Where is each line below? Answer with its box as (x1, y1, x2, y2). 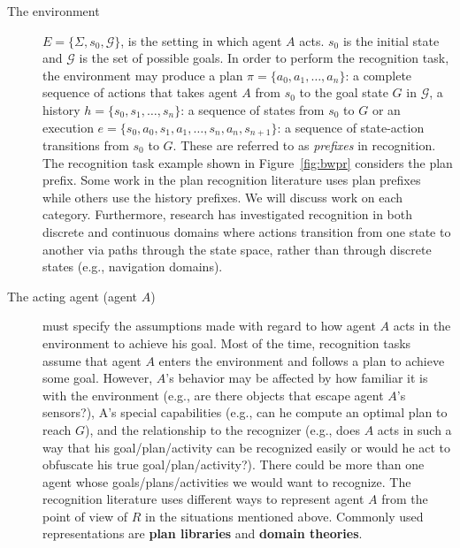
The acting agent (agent (7, 286, 137, 305)
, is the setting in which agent (120, 31, 282, 49)
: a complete (345, 65, 412, 84)
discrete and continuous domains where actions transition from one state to (42, 222, 451, 240)
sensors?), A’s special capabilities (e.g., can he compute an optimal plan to (42, 403, 448, 422)
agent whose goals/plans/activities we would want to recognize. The (42, 472, 411, 491)
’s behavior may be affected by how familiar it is (165, 369, 428, 387)
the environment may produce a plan (42, 65, 243, 84)
